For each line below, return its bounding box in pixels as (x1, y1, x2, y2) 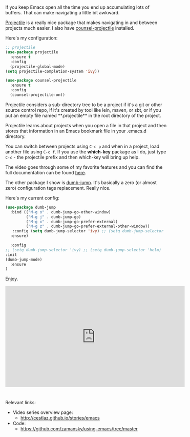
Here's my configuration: (5, 35, 58, 41)
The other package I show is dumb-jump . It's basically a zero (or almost (5, 179, 157, 186)
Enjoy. (5, 276, 18, 282)
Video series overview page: (12, 409, 73, 415)
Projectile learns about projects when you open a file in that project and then (5, 122, 167, 128)
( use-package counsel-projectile (5, 78, 77, 83)
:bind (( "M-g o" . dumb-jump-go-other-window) (10, 209, 111, 214)
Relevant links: (5, 399, 36, 405)
